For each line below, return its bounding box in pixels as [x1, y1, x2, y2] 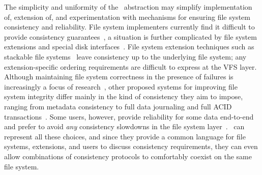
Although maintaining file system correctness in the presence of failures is [4, 71, 234, 82]
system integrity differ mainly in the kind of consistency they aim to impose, [4, 91, 243, 102]
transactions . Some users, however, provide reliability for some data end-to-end [4, 111, 254, 122]
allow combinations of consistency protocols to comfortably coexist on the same [4, 151, 252, 161]
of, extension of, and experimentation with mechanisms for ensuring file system [4, 11, 250, 22]
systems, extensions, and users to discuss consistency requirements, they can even [4, 141, 258, 152]
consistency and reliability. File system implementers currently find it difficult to [4, 21, 255, 32]
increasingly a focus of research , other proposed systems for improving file [4, 81, 238, 92]
